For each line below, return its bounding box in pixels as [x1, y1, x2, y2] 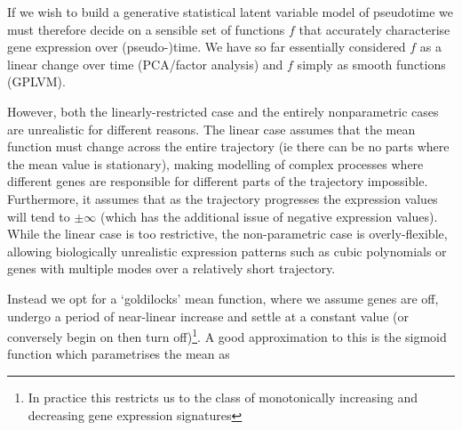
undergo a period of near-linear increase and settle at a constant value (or [7, 306, 409, 325]
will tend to [7, 207, 70, 225]
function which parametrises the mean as [7, 345, 230, 363]
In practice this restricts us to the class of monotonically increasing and [28, 387, 418, 406]
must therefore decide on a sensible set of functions [7, 20, 285, 38]
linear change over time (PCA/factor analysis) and [7, 54, 283, 73]
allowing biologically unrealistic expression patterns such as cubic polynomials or [7, 241, 447, 260]
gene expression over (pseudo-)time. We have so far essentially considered [7, 37, 406, 56]
